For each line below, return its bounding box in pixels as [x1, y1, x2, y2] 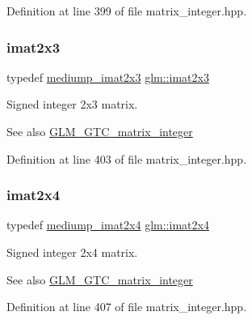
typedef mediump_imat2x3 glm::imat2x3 [6, 68, 209, 85]
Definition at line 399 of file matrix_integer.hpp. [6, 2, 247, 19]
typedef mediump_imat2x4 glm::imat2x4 [6, 216, 209, 233]
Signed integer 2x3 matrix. [6, 96, 138, 113]
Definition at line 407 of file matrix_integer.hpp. [6, 298, 247, 315]
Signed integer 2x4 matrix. [6, 244, 138, 260]
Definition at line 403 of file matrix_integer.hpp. [6, 150, 247, 167]
